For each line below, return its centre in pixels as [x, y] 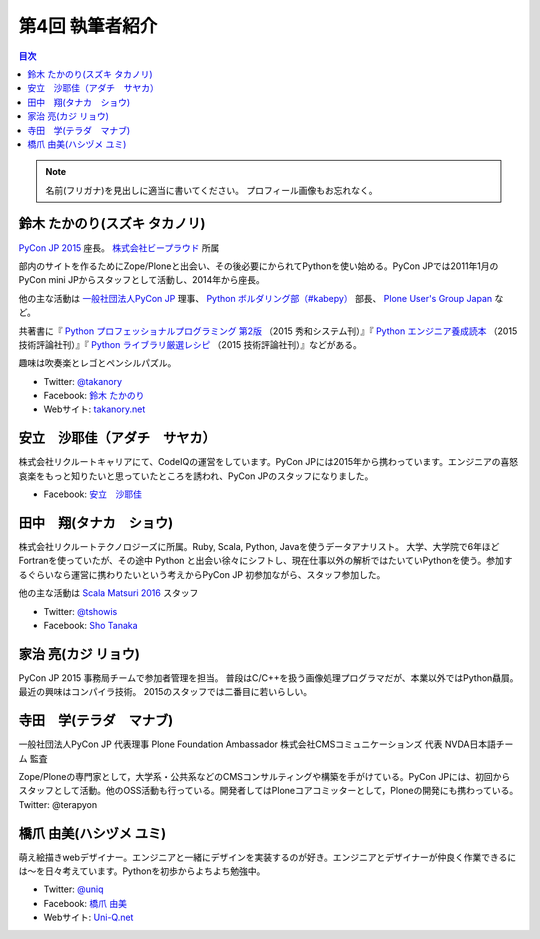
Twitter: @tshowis [80, 611]
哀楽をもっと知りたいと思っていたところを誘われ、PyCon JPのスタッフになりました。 [196, 476]
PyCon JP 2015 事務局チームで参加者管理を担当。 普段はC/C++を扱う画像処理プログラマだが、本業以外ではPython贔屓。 [268, 677]
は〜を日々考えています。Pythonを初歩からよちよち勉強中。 [142, 871]
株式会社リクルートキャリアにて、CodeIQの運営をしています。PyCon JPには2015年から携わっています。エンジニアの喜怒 [268, 462]
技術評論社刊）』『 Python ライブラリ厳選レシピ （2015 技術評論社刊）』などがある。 [190, 344]
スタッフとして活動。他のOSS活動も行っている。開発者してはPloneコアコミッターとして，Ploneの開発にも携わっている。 [268, 791]
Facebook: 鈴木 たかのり [94, 396]
